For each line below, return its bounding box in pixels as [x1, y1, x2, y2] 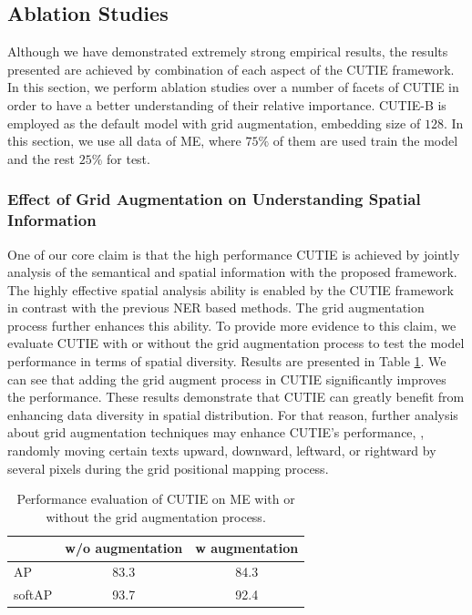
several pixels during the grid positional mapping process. [7, 458, 329, 477]
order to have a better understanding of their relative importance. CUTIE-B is [7, 95, 446, 114]
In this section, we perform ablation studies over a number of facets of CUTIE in [7, 77, 459, 97]
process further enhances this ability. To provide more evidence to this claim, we [7, 315, 457, 334]
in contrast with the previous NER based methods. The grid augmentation [7, 298, 425, 317]
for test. [107, 149, 150, 168]
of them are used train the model [272, 131, 458, 150]
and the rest [7, 149, 76, 168]
